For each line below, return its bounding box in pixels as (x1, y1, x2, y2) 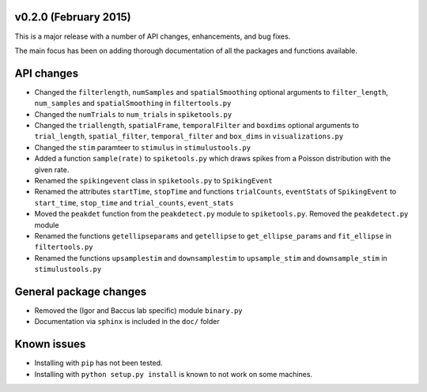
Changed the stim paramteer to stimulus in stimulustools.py (34, 142, 251, 152)
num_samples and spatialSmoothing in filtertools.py (34, 99, 232, 108)
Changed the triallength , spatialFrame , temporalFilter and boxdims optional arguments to (34, 120, 360, 130)
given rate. (34, 164, 70, 174)
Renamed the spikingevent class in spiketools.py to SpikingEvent (34, 175, 273, 185)
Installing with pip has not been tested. (34, 358, 163, 367)
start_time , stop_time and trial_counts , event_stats (34, 198, 234, 207)
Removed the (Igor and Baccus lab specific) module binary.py (34, 305, 243, 315)
